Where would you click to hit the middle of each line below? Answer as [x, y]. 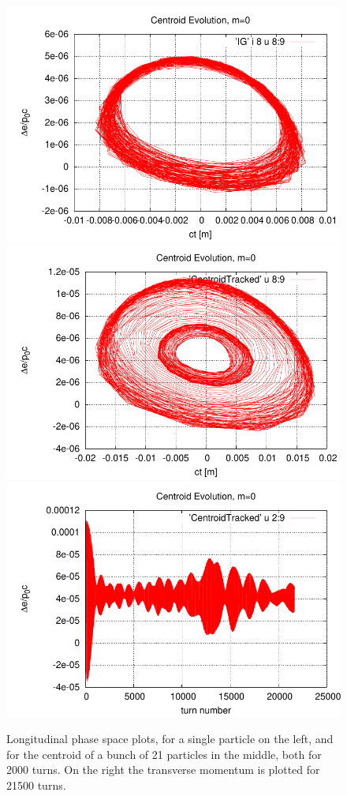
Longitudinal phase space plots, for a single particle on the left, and [170, 739]
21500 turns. [36, 785]
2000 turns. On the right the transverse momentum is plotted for [163, 770]
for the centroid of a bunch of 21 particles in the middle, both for [164, 754]
